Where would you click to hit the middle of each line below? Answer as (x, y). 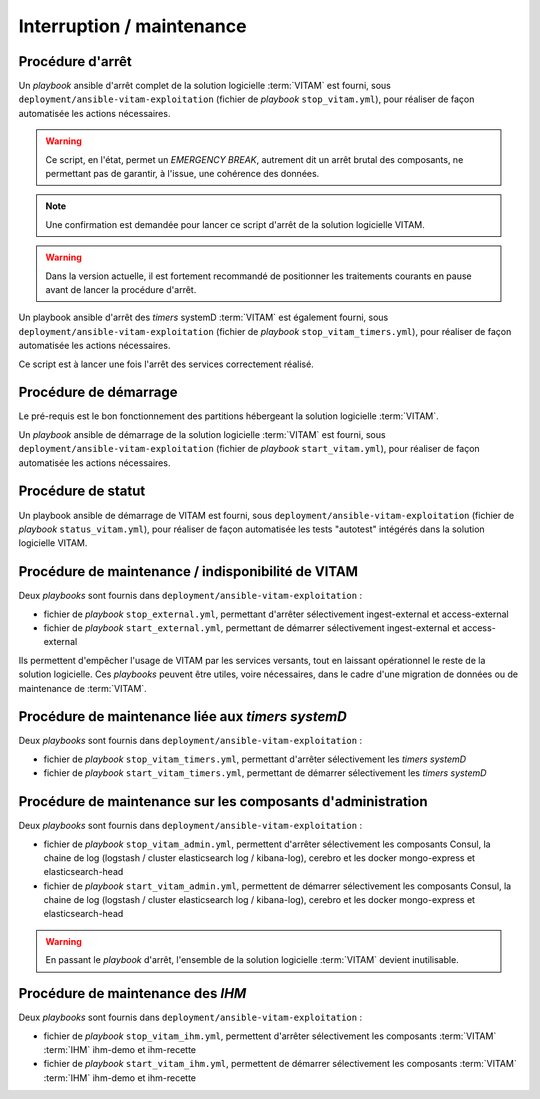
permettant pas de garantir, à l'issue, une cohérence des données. (182, 174)
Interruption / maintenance (132, 26)
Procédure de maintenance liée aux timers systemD (182, 716)
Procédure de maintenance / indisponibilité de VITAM (188, 571)
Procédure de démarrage (98, 392)
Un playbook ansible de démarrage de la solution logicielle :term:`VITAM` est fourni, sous (202, 434)
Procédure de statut (82, 491)
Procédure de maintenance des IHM (132, 993)
